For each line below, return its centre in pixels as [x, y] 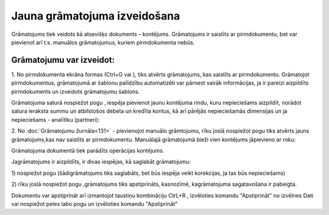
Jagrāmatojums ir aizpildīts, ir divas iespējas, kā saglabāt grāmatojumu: [101, 162]
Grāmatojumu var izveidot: [63, 60]
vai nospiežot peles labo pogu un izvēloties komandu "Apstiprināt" [94, 203]
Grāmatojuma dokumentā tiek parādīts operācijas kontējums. [88, 150]
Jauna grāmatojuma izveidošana [96, 16]
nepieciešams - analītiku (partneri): [55, 119]
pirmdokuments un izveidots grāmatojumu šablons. [76, 91]
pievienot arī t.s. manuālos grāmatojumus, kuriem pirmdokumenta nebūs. [103, 42]
